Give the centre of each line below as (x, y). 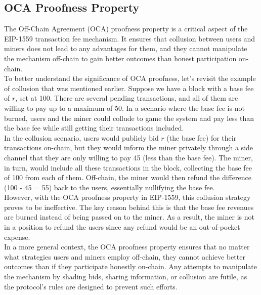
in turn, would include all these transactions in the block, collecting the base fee (128, 167)
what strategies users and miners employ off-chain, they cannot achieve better (125, 256)
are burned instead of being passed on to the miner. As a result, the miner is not (129, 217)
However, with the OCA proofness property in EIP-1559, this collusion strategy (127, 197)
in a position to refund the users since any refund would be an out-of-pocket (122, 227)
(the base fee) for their (202, 137)
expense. (17, 237)
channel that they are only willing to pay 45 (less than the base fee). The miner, (128, 157)
